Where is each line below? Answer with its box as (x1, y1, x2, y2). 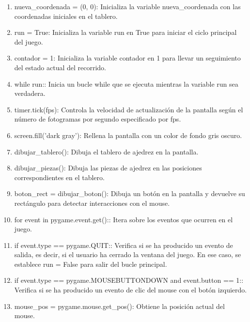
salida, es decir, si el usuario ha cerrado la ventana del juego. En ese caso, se (14, 249, 241, 260)
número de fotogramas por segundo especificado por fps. (14, 114, 181, 124)
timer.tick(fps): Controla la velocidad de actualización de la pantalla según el (14, 104, 243, 114)
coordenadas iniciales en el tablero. (14, 11, 118, 21)
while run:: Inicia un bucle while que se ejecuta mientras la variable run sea (14, 78, 238, 89)
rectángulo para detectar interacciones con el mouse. (14, 198, 170, 208)
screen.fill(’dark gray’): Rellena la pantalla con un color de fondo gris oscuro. (14, 130, 242, 140)
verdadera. (14, 88, 46, 98)
